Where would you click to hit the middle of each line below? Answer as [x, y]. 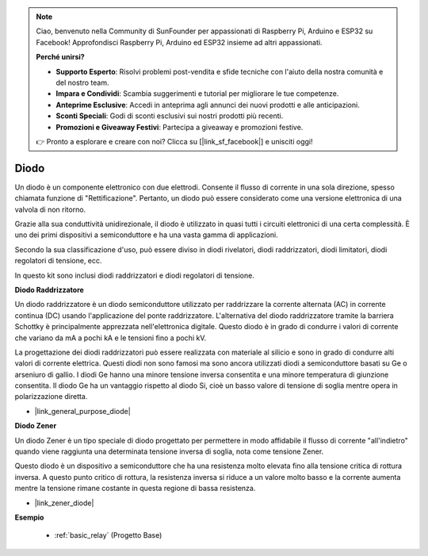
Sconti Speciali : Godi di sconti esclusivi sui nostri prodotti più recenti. [170, 116]
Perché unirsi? [60, 57]
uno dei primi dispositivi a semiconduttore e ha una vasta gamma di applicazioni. [146, 235]
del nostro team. [82, 82]
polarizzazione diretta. [51, 397]
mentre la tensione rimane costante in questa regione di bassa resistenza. [135, 489]
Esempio [29, 517]
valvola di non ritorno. [50, 209]
